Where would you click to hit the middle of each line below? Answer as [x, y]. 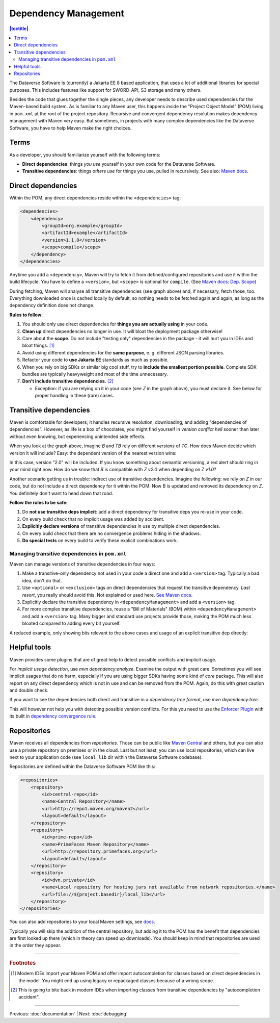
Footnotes [23, 963]
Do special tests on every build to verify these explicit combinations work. [100, 540]
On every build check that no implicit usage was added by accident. [93, 519]
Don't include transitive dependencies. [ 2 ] [68, 381]
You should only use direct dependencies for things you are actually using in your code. [115, 324]
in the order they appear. [35, 945]
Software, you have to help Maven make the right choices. [71, 128]
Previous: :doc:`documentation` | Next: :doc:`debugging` [68, 1014]
